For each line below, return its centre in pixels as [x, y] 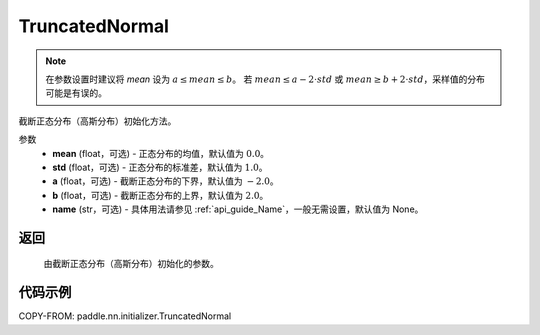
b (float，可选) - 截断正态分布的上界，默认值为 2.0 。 [160, 195]
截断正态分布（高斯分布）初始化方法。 [97, 121]
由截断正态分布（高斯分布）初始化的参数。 [131, 264]
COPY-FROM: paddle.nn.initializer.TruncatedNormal [125, 316]
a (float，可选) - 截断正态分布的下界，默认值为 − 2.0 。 [165, 181]
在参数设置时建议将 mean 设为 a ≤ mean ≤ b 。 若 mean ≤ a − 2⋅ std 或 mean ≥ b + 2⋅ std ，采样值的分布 [265, 79]
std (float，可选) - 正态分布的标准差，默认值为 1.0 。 [160, 167]
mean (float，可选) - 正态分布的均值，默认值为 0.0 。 [161, 153]
